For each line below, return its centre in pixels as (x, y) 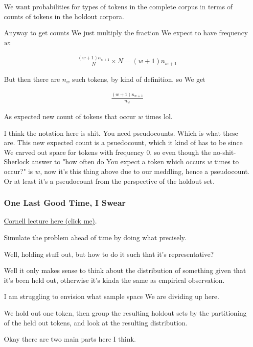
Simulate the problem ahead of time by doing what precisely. (95, 237)
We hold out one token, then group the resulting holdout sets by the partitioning (125, 312)
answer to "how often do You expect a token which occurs (118, 161)
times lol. (159, 116)
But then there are (32, 79)
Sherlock (17, 161)
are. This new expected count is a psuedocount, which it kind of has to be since (123, 142)
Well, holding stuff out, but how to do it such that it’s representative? (109, 254)
